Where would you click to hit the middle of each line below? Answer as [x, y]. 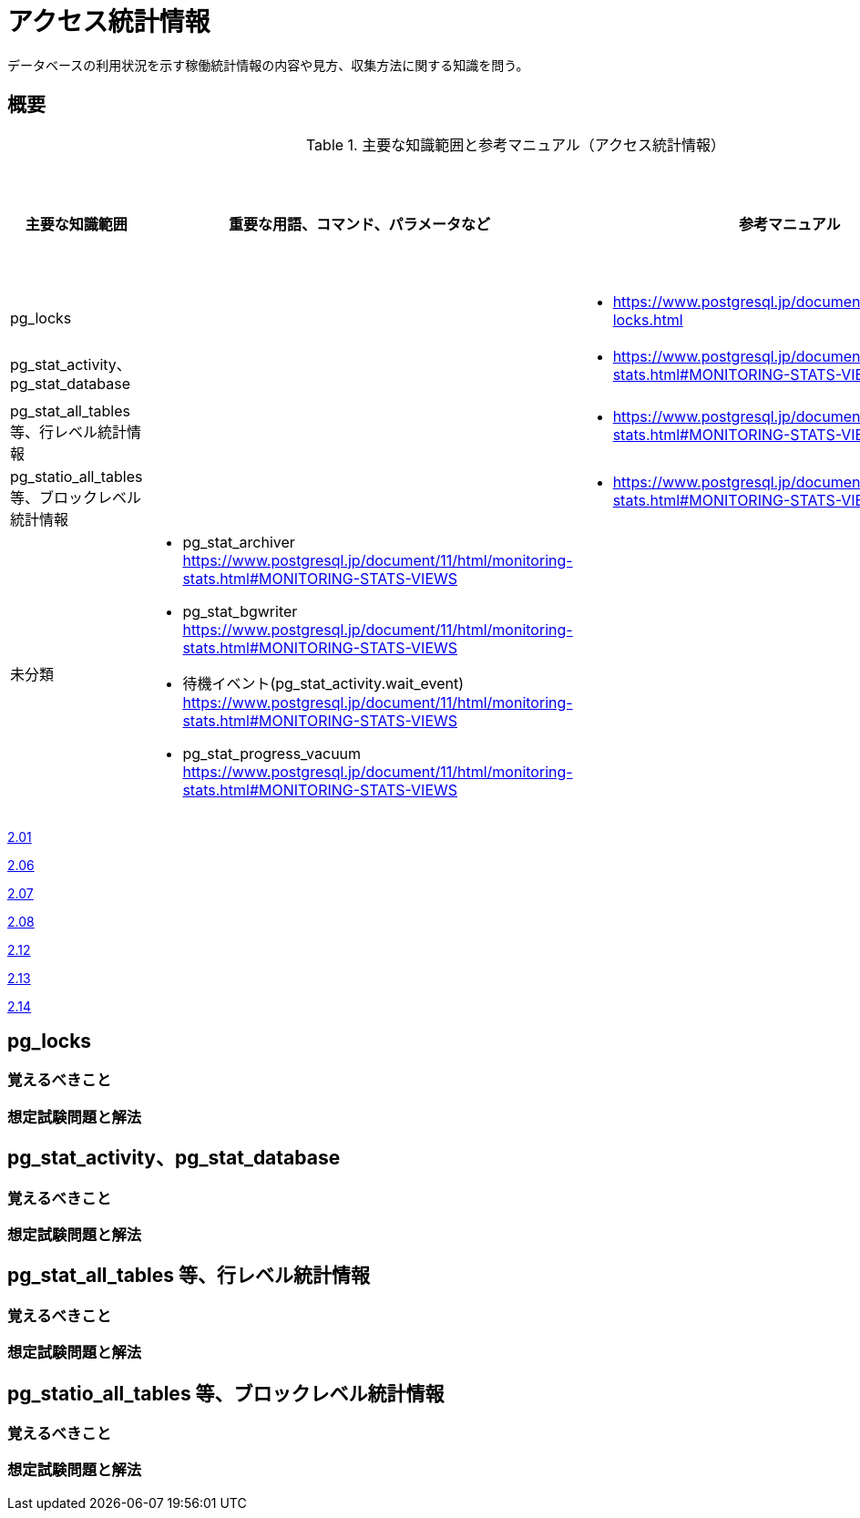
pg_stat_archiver [239, 542]
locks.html [648, 319]
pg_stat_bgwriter [240, 611]
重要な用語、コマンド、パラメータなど [359, 224]
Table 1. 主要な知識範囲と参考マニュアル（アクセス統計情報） [515, 144]
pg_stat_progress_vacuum [272, 753]
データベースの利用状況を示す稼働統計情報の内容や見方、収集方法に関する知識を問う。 [268, 65]
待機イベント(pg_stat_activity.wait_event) [323, 683]
